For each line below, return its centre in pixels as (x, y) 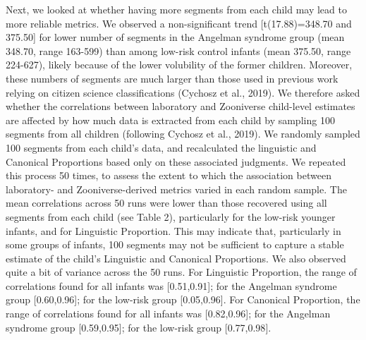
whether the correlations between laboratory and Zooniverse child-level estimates (181, 106)
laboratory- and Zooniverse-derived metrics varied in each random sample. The (176, 189)
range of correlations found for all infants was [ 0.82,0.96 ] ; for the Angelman (168, 314)
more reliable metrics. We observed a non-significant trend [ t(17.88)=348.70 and (179, 23)
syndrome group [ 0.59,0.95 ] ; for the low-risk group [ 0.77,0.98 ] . (139, 327)
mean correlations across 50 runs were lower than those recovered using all (166, 203)
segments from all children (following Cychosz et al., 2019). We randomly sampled (183, 134)
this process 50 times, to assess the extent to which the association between (169, 175)
